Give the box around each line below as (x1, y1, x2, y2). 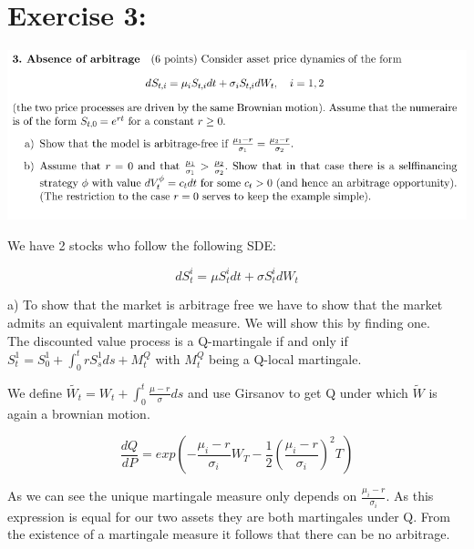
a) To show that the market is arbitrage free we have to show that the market (7, 295, 443, 314)
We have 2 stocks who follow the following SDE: (7, 235, 276, 254)
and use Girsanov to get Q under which (188, 382, 408, 402)
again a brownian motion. (7, 403, 150, 422)
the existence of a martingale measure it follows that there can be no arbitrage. (7, 524, 450, 544)
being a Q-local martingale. (209, 349, 362, 368)
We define (7, 382, 62, 402)
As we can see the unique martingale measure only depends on (7, 486, 357, 505)
